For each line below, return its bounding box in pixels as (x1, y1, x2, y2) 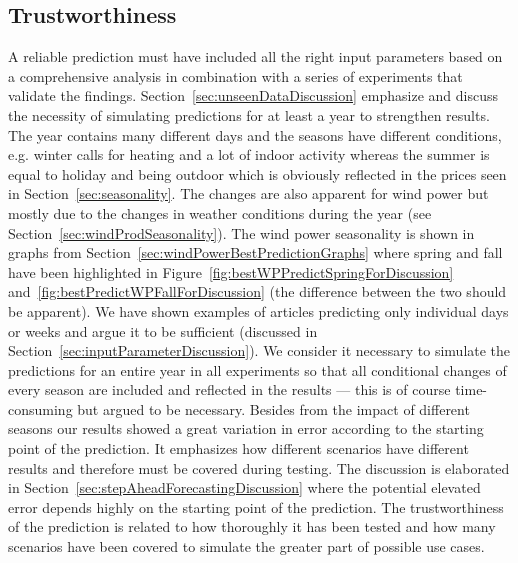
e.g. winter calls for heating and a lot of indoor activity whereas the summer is (8, 144, 490, 165)
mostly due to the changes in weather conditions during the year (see (8, 202, 432, 223)
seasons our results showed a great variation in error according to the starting (8, 418, 484, 439)
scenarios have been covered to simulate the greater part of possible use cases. (8, 536, 485, 557)
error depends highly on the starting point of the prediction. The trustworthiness (8, 496, 504, 517)
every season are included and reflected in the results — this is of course (8, 379, 451, 400)
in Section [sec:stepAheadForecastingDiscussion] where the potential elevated (8, 477, 481, 498)
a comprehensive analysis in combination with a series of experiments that (8, 65, 463, 86)
